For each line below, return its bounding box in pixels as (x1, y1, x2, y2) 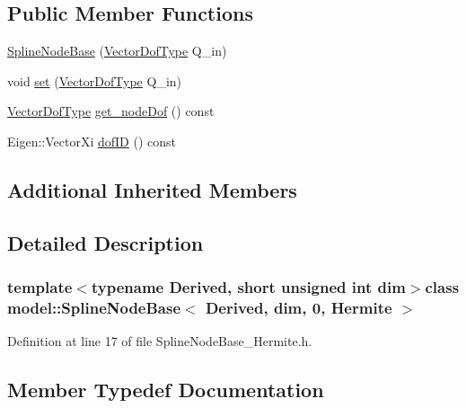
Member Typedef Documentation (7, 376, 324, 404)
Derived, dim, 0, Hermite (205, 296, 392, 318)
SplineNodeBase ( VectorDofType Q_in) (7, 41, 227, 60)
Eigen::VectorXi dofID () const (7, 131, 176, 150)
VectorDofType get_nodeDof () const (7, 102, 215, 120)
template (7, 276, 73, 298)
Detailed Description (7, 228, 204, 256)
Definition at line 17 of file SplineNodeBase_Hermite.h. (7, 332, 312, 350)
